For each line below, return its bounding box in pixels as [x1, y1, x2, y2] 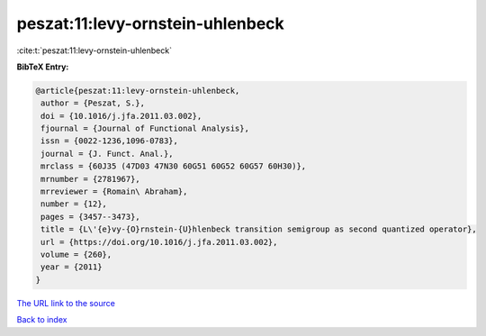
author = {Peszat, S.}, [40, 98, 146, 108]
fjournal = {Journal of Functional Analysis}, [40, 123, 249, 134]
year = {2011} [40, 262, 103, 272]
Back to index [16, 314, 67, 325]
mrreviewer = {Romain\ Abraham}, [40, 186, 188, 197]
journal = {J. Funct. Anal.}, [40, 149, 175, 159]
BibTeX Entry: [16, 61, 69, 72]
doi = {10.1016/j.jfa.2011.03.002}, [40, 111, 202, 121]
